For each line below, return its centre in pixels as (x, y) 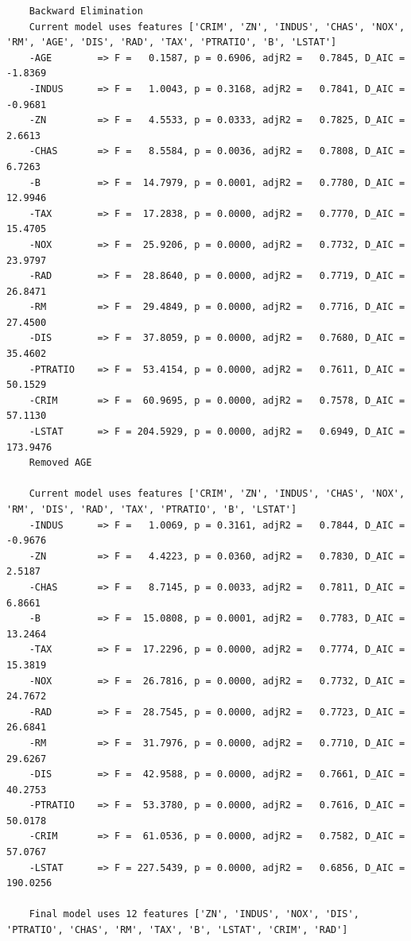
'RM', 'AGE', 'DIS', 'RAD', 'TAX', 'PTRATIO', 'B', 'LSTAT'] (172, 43)
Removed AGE (60, 463)
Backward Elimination (86, 11)
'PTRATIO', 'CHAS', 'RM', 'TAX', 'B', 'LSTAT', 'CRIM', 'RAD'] (177, 930)
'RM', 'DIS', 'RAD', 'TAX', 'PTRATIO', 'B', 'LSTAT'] (152, 509)
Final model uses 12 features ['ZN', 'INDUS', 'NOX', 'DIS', (194, 914)
